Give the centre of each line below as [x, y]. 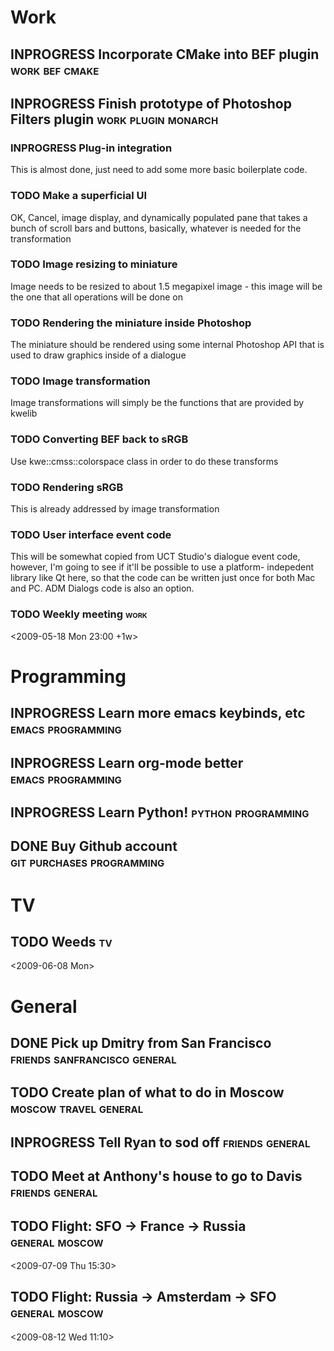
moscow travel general [77, 1108]
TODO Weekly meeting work [79, 614]
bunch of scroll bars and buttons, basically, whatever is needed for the [156, 228]
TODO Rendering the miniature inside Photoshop [131, 323]
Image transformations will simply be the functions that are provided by [157, 403]
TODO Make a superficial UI [79, 196]
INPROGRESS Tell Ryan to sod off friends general [160, 1142]
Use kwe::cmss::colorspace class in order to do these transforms [144, 461]
